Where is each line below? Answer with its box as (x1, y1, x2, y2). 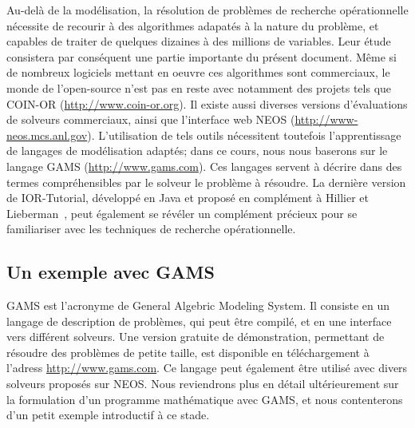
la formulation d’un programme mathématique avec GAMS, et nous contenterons (6, 390, 403, 407)
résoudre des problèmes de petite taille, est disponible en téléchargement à (6, 343, 370, 360)
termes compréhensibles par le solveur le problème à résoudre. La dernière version (6, 173, 406, 190)
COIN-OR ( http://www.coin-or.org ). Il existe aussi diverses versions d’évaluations (6, 95, 408, 112)
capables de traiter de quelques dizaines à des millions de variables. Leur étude (6, 33, 391, 50)
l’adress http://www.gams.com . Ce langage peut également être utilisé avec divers (6, 359, 408, 376)
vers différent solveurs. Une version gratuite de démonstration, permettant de (6, 328, 385, 345)
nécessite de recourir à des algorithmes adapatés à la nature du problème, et (6, 17, 379, 34)
